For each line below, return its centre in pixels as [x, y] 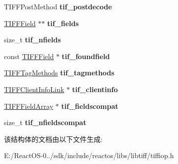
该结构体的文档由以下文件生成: [53, 139]
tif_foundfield [86, 56]
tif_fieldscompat [90, 106]
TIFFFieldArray [29, 106]
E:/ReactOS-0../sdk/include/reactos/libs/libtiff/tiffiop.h [89, 155]
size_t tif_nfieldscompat [45, 122]
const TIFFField [29, 56]
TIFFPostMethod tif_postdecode [58, 6]
